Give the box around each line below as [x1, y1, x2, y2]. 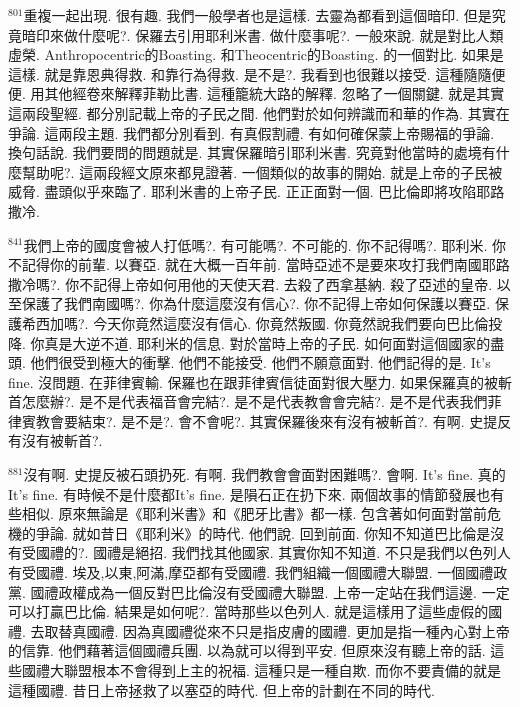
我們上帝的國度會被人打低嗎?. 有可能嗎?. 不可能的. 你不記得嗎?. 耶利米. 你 [23, 234, 507, 255]
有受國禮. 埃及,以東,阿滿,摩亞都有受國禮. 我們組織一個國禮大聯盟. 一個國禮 [8, 562, 494, 583]
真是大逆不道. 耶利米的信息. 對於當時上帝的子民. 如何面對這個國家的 [44, 332, 491, 353]
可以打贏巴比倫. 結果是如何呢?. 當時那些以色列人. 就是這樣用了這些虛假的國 [8, 601, 503, 622]
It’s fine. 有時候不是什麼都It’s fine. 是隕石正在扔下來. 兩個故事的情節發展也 [8, 483, 491, 504]
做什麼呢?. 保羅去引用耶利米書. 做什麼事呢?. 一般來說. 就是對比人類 [63, 24, 504, 45]
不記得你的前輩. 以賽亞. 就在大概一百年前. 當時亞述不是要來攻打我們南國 [8, 254, 482, 275]
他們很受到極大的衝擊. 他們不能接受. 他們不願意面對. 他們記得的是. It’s [30, 352, 491, 373]
